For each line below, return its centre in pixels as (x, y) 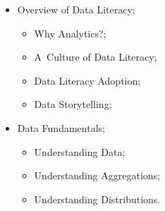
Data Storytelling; (73, 104)
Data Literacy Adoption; (87, 80)
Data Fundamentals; (61, 127)
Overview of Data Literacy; (76, 9)
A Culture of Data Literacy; (96, 57)
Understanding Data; (80, 151)
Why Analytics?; (70, 33)
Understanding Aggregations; (97, 175)
